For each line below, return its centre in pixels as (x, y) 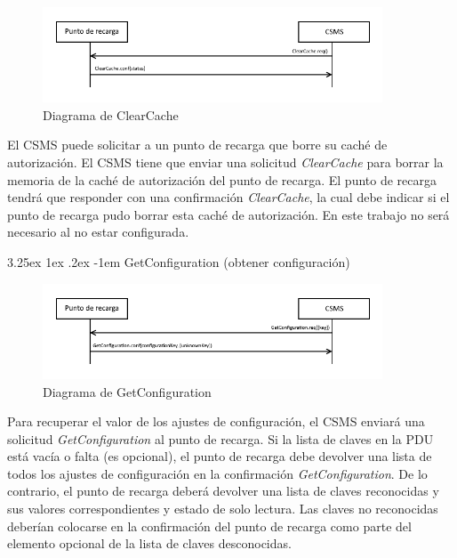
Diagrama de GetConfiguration (127, 391)
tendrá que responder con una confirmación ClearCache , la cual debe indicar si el (228, 197)
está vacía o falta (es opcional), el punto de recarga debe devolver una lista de (220, 456)
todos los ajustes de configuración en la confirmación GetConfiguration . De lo (217, 473)
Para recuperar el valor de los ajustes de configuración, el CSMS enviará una (216, 421)
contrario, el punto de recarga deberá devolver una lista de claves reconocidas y (223, 491)
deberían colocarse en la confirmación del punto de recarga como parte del (209, 526)
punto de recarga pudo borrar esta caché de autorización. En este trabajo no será (228, 214)
